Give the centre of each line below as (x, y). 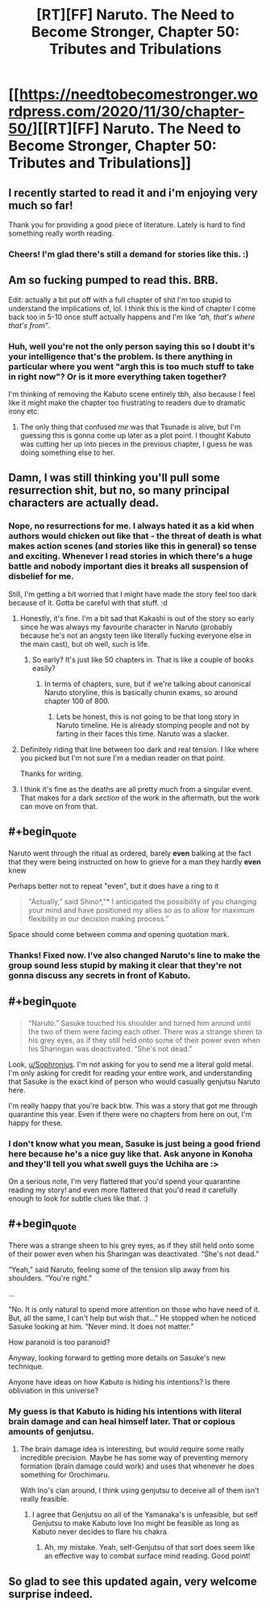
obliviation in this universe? (54, 1390)
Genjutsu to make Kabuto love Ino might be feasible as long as (135, 1523)
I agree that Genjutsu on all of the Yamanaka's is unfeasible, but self (145, 1514)
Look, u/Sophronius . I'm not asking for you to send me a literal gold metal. (131, 1064)
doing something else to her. (67, 452)
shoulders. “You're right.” (50, 1278)
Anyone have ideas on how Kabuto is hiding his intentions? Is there (119, 1381)
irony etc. (24, 411)
